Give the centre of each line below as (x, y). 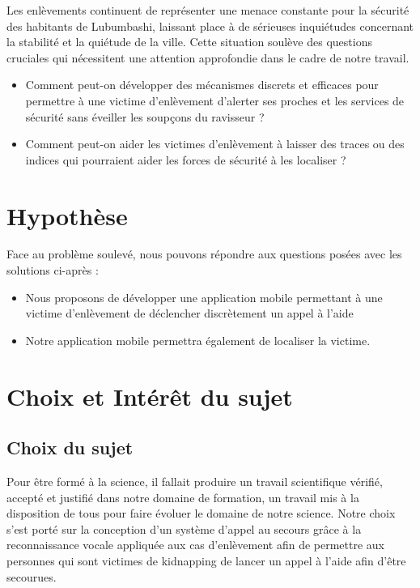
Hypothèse (67, 215)
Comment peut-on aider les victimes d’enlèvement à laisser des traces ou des (215, 144)
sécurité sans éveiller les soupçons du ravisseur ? (145, 116)
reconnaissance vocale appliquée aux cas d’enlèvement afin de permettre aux (195, 545)
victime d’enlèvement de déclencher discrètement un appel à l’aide (189, 313)
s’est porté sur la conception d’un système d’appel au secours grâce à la (184, 528)
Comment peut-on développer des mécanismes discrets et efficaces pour (202, 85)
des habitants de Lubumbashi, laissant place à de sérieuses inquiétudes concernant (210, 26)
